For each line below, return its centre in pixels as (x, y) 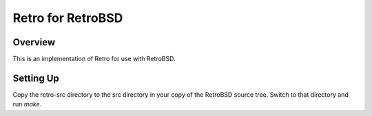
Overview (34, 42)
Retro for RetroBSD (68, 18)
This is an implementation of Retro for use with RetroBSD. (94, 59)
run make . (27, 104)
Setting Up (36, 78)
